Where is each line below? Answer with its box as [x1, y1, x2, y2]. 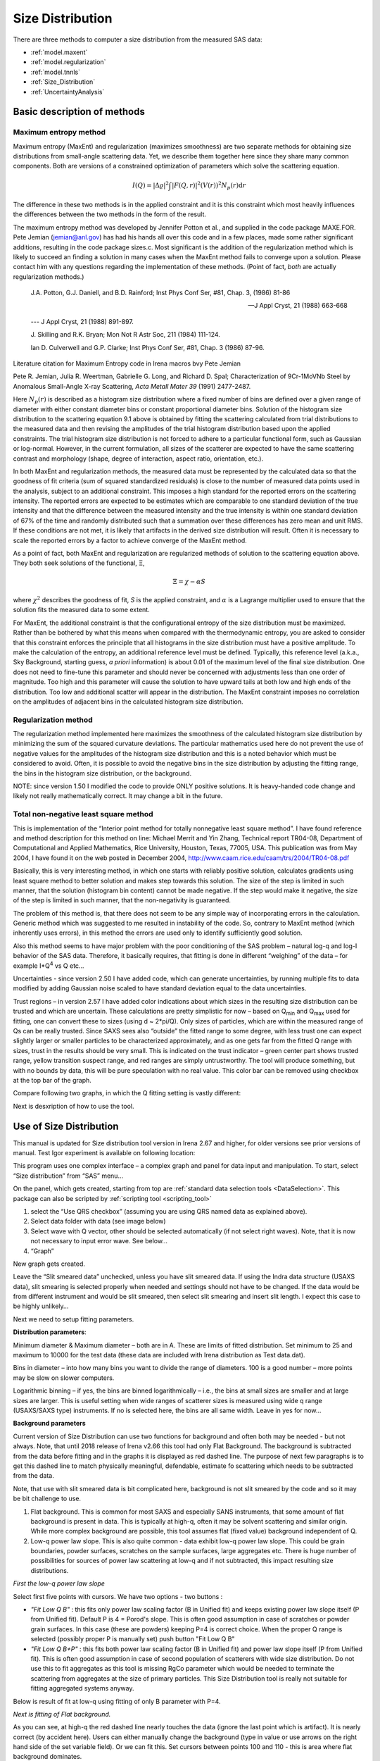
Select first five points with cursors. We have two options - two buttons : [13, 1592, 223, 1600]
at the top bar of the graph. [13, 1076, 91, 1084]
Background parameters [13, 1419, 86, 1428]
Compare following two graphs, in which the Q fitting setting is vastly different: [13, 1089, 241, 1097]
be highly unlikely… [13, 1302, 69, 1310]
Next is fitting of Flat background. [13, 1710, 111, 1718]
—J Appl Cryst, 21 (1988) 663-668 [247, 301, 348, 310]
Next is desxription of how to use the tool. [13, 1102, 134, 1110]
